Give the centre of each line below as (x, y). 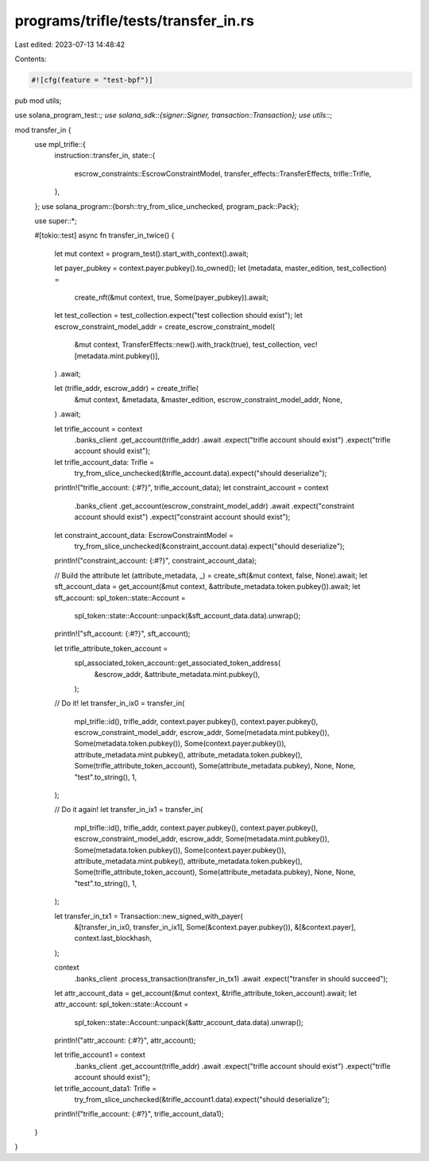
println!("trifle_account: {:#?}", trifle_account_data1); (139, 1114)
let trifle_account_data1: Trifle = (106, 1088)
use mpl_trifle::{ (60, 145)
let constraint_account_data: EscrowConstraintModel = (144, 535)
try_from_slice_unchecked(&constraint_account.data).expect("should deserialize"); (210, 546)
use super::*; (56, 221)
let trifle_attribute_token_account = (111, 648)
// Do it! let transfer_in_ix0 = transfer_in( (120, 703)
